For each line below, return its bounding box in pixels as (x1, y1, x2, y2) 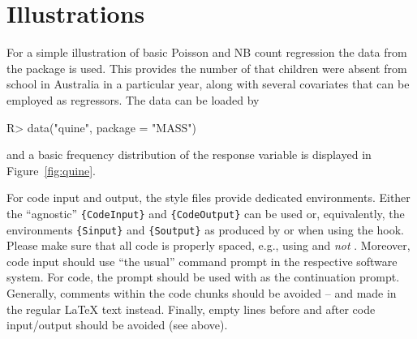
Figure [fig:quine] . (6, 161, 96, 178)
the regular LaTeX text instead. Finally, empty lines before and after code (6, 300, 376, 317)
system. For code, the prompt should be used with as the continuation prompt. (6, 268, 400, 285)
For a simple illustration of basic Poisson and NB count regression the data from (6, 44, 407, 61)
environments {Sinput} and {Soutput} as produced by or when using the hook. (6, 221, 404, 238)
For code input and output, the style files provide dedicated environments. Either (6, 189, 411, 206)
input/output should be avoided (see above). (6, 316, 228, 333)
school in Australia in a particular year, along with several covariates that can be (6, 75, 410, 92)
